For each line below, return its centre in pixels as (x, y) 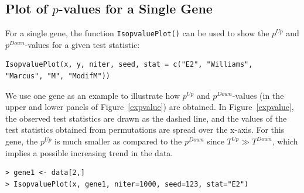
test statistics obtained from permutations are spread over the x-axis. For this (145, 130)
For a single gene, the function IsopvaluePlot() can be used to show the (137, 33)
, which (285, 141)
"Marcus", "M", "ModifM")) (58, 76)
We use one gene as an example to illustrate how (93, 95)
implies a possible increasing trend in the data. (89, 152)
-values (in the (258, 95)
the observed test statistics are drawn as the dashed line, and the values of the (146, 118)
